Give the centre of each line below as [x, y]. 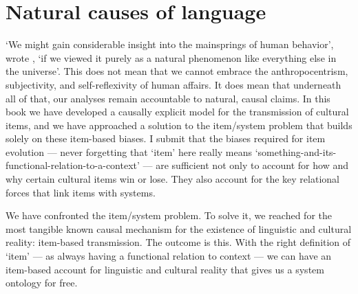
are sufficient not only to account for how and [252, 165]
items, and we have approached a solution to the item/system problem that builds [179, 125]
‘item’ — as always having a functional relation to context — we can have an [169, 256]
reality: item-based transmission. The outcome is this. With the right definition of [178, 242]
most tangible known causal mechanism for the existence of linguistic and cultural [179, 228]
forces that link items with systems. [81, 192]
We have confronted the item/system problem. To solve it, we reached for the [169, 215]
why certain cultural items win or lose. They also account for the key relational [172, 179]
